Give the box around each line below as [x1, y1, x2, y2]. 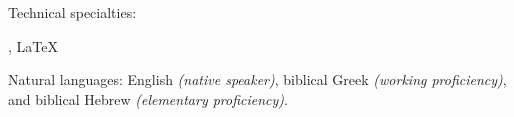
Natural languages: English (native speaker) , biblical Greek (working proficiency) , [8, 69, 507, 90]
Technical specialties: [8, 2, 137, 22]
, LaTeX [8, 35, 58, 56]
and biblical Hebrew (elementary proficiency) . [8, 88, 288, 109]
